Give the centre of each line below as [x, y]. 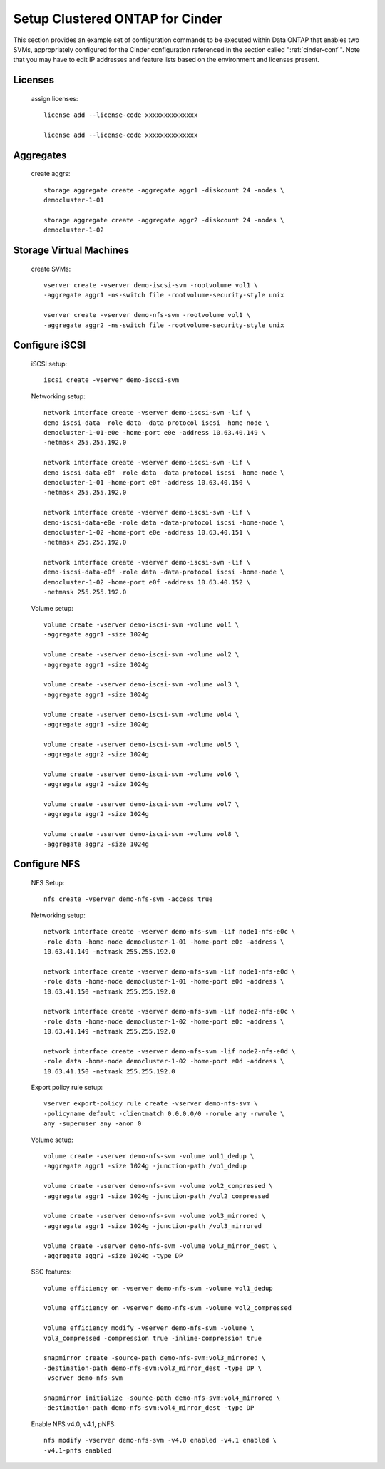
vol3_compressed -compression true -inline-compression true [153, 1338]
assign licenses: [55, 98]
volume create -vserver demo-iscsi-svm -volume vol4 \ [142, 714]
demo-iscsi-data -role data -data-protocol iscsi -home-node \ [156, 423]
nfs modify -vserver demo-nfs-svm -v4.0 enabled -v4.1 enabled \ [160, 1440]
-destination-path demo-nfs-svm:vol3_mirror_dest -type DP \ [153, 1368]
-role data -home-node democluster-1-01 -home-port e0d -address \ [164, 981]
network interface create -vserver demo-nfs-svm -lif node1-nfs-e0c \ [170, 932]
